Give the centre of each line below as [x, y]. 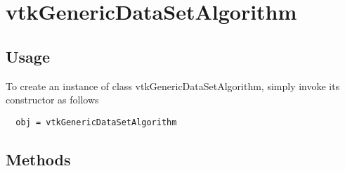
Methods [38, 159]
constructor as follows [52, 100]
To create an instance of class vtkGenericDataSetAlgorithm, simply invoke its [173, 85]
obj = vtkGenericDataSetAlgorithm [96, 122]
